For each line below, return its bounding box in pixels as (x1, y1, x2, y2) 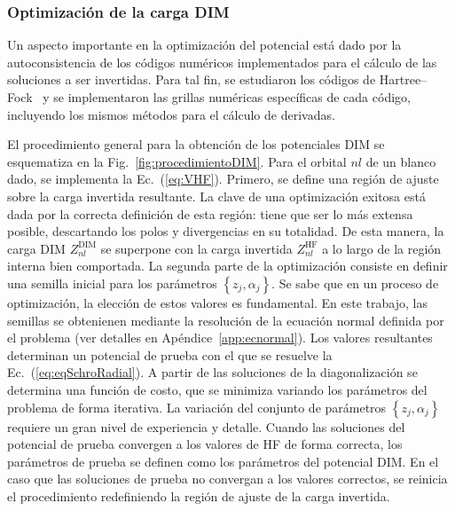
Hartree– (379, 70, 428, 89)
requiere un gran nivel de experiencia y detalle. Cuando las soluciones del (7, 417, 405, 436)
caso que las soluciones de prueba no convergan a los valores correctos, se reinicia (7, 469, 448, 488)
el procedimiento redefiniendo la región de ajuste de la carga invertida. (7, 486, 390, 505)
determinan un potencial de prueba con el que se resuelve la (7, 345, 333, 364)
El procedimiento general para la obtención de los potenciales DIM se (7, 135, 385, 153)
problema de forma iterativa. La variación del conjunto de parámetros (7, 397, 387, 416)
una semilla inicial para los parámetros (7, 273, 217, 292)
